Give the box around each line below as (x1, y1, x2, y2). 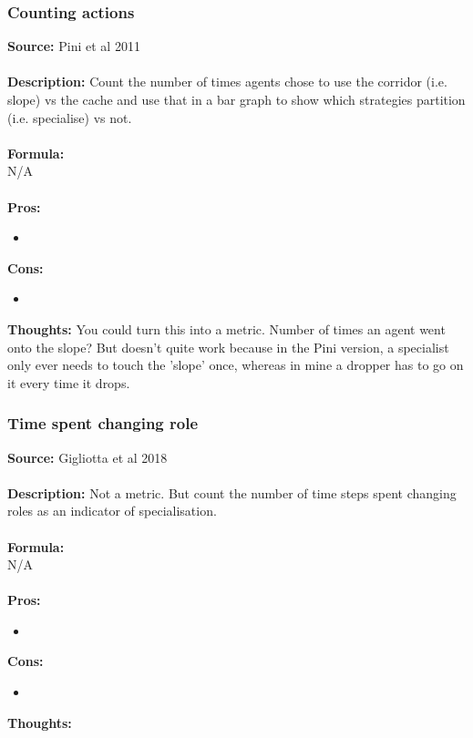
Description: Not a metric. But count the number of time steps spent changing (7, 483, 457, 502)
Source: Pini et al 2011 (7, 36, 140, 56)
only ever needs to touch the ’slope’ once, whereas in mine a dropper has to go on (7, 355, 464, 374)
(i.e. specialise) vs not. (7, 108, 132, 127)
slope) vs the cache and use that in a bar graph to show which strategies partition (7, 90, 466, 108)
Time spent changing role (7, 412, 199, 435)
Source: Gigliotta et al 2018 (7, 447, 168, 466)
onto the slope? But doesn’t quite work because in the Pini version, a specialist (7, 337, 449, 356)
